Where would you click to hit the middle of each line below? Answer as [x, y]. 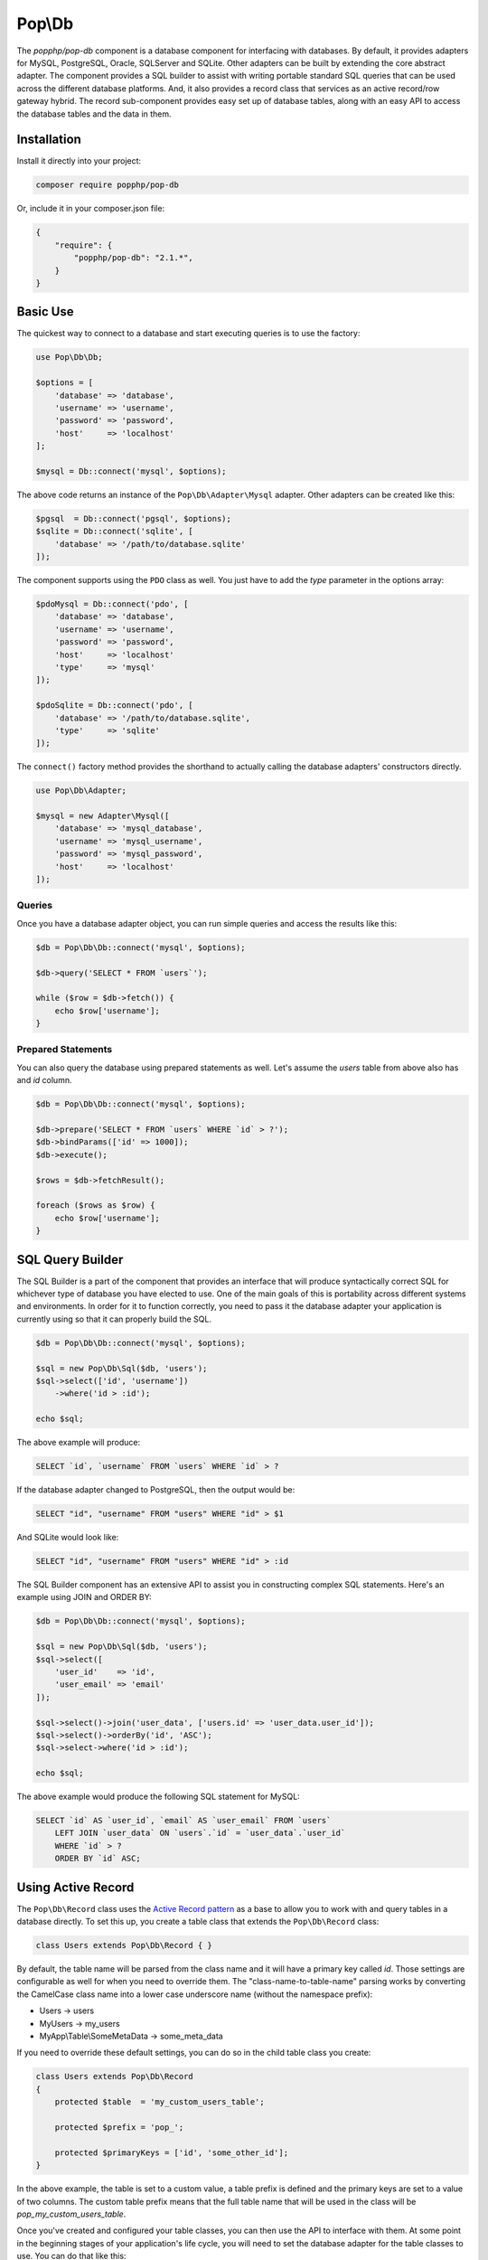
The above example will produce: [78, 1443]
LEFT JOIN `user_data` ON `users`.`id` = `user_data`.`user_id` [200, 1833]
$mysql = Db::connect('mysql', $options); [131, 471]
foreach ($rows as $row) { [95, 1205]
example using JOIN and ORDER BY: [84, 1597]
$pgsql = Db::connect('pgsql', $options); [134, 518]
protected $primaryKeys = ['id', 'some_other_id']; [172, 2152]
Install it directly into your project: [79, 161]
